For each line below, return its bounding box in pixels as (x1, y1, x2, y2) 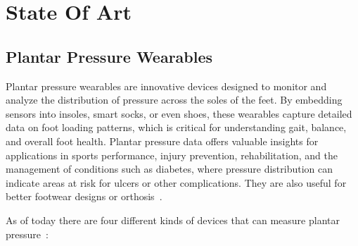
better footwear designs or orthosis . (6, 189, 162, 204)
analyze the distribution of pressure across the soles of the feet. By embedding (6, 92, 343, 107)
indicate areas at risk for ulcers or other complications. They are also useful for (6, 175, 347, 190)
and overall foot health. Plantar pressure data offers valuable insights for (6, 133, 319, 148)
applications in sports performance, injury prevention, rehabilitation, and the (6, 147, 338, 162)
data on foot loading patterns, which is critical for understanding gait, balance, (6, 120, 347, 135)
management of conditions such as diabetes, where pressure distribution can (6, 161, 333, 176)
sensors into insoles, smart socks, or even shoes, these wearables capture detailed (6, 106, 352, 121)
